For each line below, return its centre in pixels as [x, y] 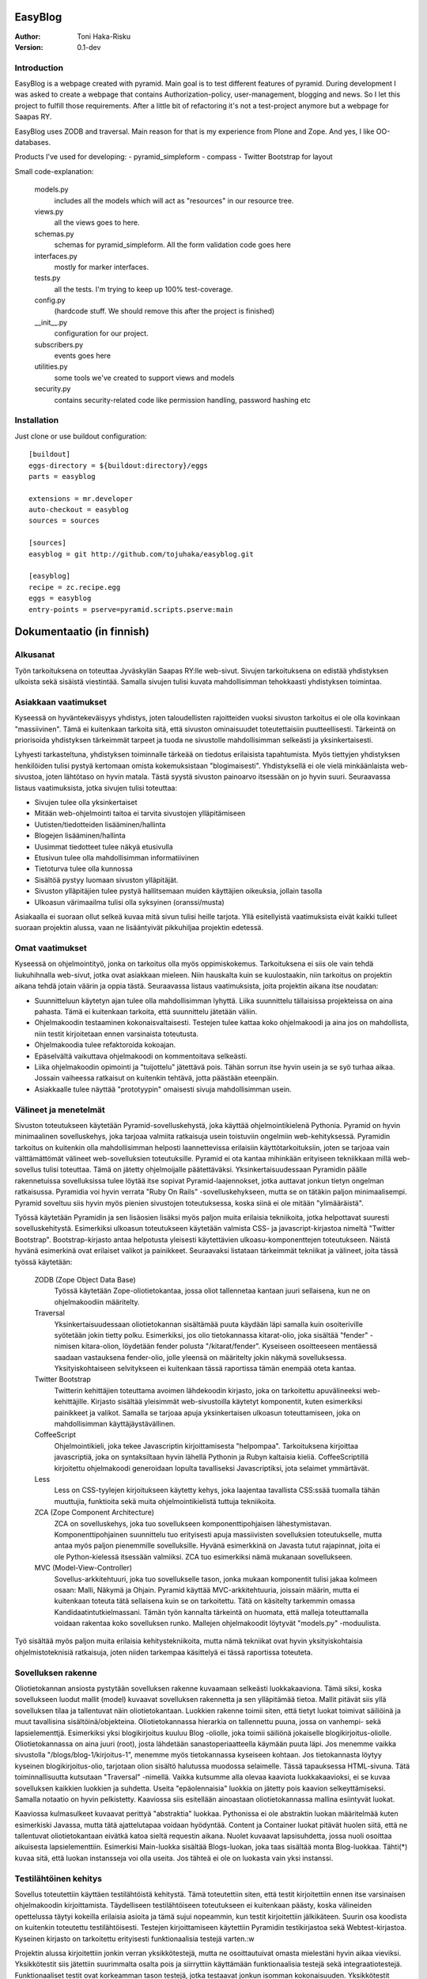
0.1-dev [89, 47]
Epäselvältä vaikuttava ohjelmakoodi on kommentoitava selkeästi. [141, 1056]
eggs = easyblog [60, 598]
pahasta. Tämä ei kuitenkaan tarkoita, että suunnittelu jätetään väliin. [146, 1012]
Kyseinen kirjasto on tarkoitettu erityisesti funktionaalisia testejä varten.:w [134, 1939]
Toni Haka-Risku [104, 36]
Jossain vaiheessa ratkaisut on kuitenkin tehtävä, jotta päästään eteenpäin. [157, 1078]
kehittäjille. [72, 1402]
